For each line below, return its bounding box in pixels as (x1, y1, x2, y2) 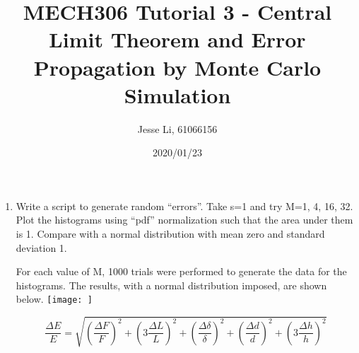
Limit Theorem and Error (49, 25, 306, 54)
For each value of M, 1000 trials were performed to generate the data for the (16, 264, 347, 279)
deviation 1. (16, 240, 67, 255)
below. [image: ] (16, 291, 93, 306)
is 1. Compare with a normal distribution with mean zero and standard (16, 226, 325, 241)
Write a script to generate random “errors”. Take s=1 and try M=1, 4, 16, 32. (16, 198, 353, 213)
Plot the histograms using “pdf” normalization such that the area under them (16, 212, 353, 227)
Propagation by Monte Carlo (33, 52, 322, 81)
